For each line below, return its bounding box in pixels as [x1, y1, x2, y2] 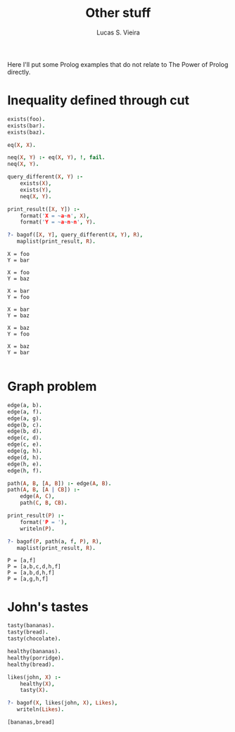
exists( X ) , [20, 180, 52, 187]
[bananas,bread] [7, 719, 55, 726]
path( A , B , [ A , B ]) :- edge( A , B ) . [7, 480, 112, 487]
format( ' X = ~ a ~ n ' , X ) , [20, 212, 90, 219]
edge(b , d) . [7, 428, 42, 435]
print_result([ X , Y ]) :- [7, 205, 80, 212]
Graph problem [7, 378, 97, 394]
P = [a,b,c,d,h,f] [7, 563, 61, 570]
